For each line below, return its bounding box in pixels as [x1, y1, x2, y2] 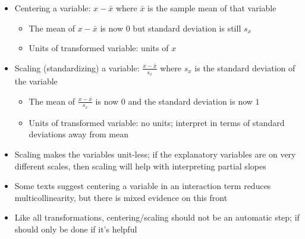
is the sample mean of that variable [147, 2, 276, 14]
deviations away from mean [29, 128, 128, 140]
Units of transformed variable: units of [29, 42, 169, 54]
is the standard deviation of [194, 61, 295, 74]
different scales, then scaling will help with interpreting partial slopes [14, 159, 266, 172]
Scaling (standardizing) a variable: [14, 61, 140, 74]
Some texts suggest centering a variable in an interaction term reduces [14, 180, 271, 192]
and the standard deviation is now [128, 95, 253, 107]
